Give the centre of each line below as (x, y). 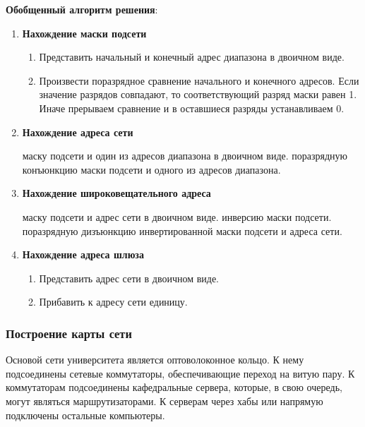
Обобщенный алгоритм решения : (82, 9)
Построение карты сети (69, 333)
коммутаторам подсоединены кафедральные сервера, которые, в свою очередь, (174, 387)
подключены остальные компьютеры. (85, 415)
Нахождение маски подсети (84, 33)
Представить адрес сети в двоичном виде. (129, 278)
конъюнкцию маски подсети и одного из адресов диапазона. (151, 169)
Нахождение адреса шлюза (83, 254)
